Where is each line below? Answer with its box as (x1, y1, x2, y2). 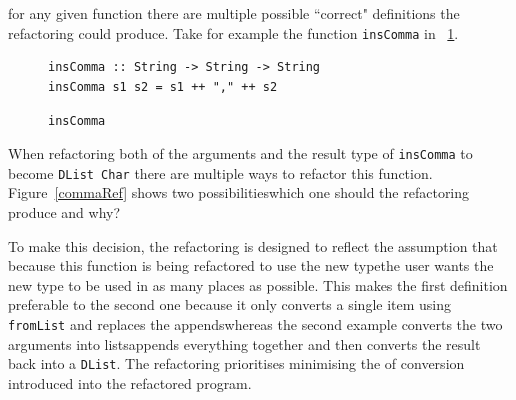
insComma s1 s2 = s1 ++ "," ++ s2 (48, 79, 278, 94)
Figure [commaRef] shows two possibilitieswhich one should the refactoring (8, 182, 470, 203)
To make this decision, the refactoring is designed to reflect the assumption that (8, 235, 498, 256)
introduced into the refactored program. (8, 372, 252, 393)
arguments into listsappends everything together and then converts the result (8, 333, 481, 354)
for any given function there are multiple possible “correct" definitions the (8, 3, 460, 23)
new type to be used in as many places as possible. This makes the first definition (8, 274, 508, 295)
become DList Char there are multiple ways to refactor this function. (8, 162, 433, 183)
